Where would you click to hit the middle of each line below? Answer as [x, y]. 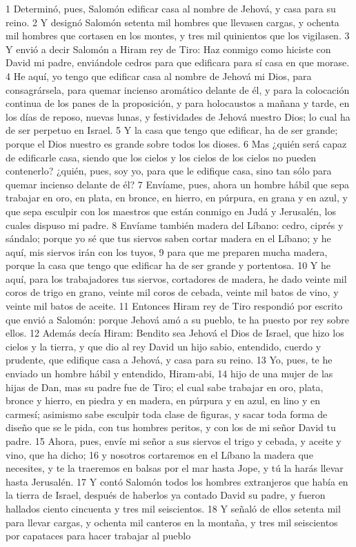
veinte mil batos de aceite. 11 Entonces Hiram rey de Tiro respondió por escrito [174, 306]
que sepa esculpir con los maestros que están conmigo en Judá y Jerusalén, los [171, 211]
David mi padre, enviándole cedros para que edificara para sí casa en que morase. [178, 62]
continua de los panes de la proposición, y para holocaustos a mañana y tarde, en [178, 103]
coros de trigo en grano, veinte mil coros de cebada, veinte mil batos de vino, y [172, 292]
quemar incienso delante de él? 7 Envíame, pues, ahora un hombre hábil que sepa [177, 184]
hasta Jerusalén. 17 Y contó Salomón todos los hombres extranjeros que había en [177, 481]
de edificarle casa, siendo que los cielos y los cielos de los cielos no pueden [161, 157]
